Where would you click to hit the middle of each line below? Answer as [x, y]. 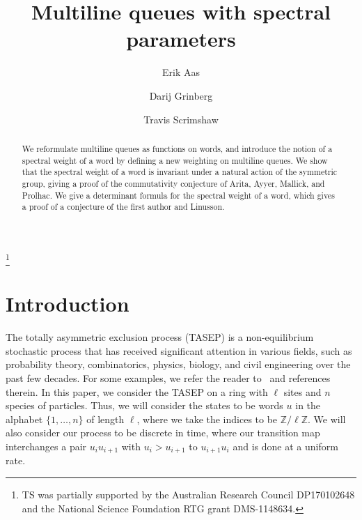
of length [105, 419]
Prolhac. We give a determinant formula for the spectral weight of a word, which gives [178, 195]
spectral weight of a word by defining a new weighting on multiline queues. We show [175, 160]
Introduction [68, 304]
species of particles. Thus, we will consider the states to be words [144, 405]
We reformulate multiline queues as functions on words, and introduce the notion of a [177, 148]
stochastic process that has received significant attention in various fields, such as [179, 350]
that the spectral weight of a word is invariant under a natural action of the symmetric [180, 172]
